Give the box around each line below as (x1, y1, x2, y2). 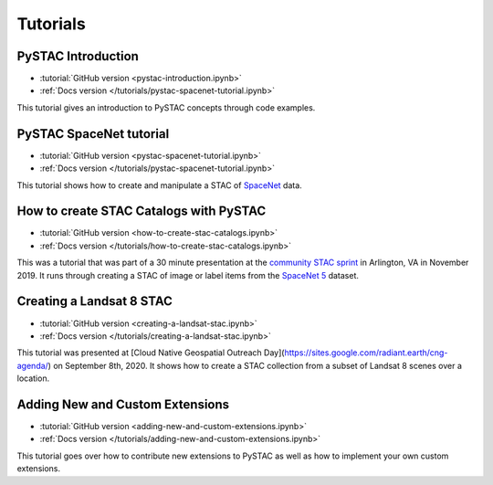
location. (16, 373, 50, 384)
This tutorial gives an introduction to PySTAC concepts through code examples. (16, 101, 316, 113)
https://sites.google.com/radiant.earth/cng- (284, 347, 448, 358)
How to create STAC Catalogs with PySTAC (16, 204, 267, 219)
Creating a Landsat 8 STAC (16, 293, 173, 310)
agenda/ (16, 360, 49, 371)
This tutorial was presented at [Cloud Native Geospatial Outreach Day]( (16, 347, 285, 358)
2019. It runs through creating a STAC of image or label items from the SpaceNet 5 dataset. (16, 269, 360, 280)
